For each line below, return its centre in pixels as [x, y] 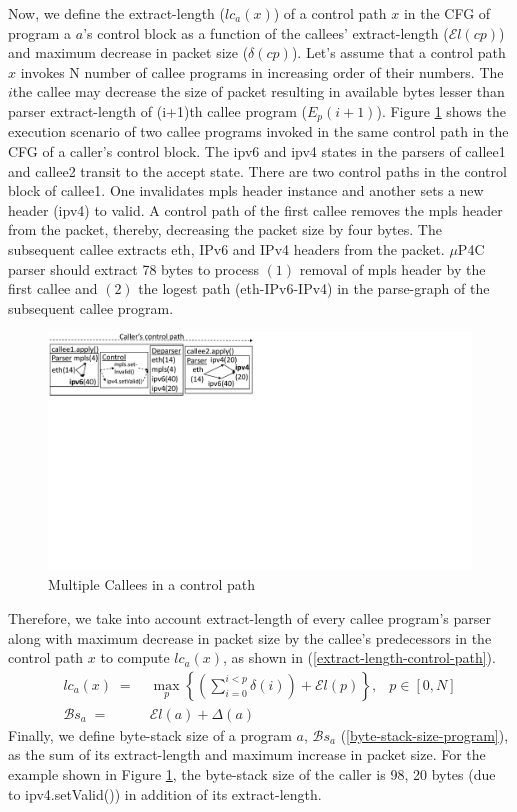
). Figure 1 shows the [441, 110]
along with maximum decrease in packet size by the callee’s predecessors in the [250, 637]
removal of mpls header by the [392, 268]
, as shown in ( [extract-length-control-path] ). [359, 657]
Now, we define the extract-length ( [117, 13]
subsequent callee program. [91, 307]
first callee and [53, 288]
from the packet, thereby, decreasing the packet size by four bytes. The [225, 229]
